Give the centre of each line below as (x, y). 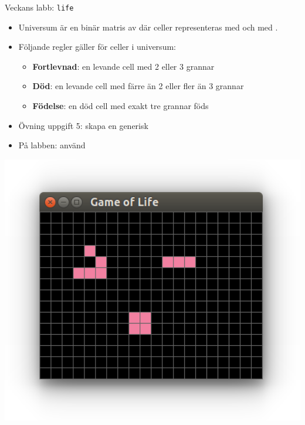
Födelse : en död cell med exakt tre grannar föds (121, 106)
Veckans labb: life (39, 7)
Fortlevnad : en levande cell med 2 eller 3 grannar (123, 66)
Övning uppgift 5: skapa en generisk (83, 125)
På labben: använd (52, 145)
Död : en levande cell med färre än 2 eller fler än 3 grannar (138, 86)
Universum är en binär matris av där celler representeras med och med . (148, 27)
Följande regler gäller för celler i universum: (97, 47)
